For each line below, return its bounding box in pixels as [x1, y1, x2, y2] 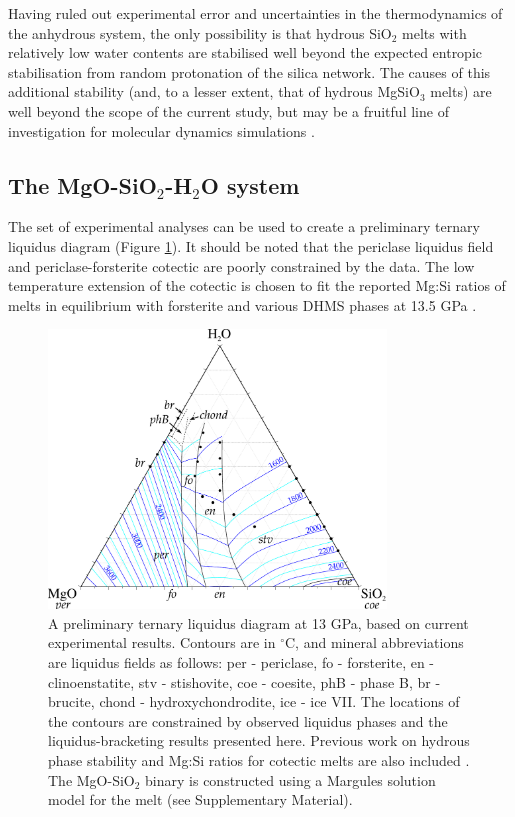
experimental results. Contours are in [48, 632, 276, 653]
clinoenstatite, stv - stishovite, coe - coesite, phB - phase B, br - [48, 671, 441, 692]
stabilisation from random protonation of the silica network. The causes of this [8, 61, 491, 82]
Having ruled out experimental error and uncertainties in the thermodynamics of [8, 3, 503, 23]
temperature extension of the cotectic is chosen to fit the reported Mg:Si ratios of [8, 275, 506, 296]
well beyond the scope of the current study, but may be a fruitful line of [8, 100, 449, 121]
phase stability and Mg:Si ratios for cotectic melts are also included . [48, 749, 470, 770]
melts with [402, 22, 467, 43]
